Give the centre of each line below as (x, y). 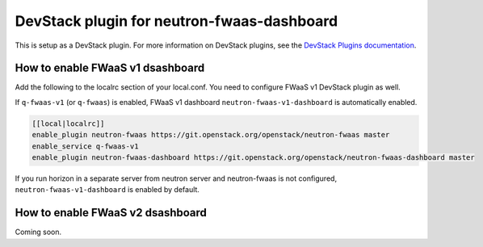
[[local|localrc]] (68, 123)
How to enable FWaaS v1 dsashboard (110, 68)
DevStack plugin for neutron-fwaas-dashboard (176, 21)
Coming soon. (38, 232)
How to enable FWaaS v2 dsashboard (111, 213)
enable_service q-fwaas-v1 (85, 146)
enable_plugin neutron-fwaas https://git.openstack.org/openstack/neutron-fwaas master (211, 135)
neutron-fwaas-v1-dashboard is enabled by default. (107, 190)
